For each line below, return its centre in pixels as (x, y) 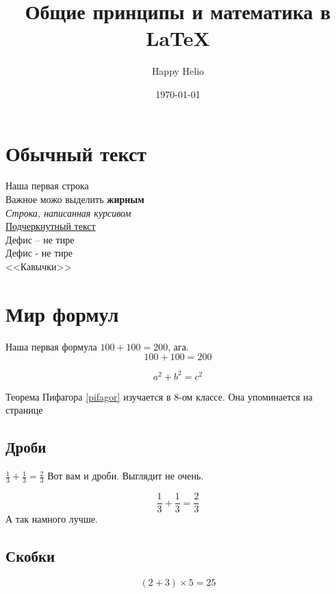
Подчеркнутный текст (51, 226)
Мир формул (62, 313)
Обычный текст (76, 153)
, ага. (178, 346)
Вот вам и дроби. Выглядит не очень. (126, 476)
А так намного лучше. (52, 519)
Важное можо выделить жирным (75, 199)
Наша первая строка (47, 186)
